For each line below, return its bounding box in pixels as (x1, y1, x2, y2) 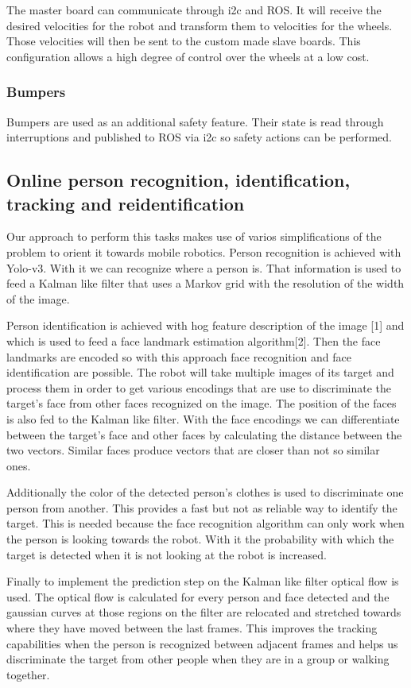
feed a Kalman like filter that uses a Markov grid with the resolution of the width (6, 275, 405, 292)
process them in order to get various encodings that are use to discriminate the (6, 379, 392, 396)
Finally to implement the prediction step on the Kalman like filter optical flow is (6, 573, 399, 589)
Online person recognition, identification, (6, 168, 351, 192)
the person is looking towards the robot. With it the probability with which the (6, 531, 394, 547)
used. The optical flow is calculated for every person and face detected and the (6, 588, 390, 605)
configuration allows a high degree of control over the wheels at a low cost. (6, 48, 370, 64)
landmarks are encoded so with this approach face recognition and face (6, 348, 351, 365)
